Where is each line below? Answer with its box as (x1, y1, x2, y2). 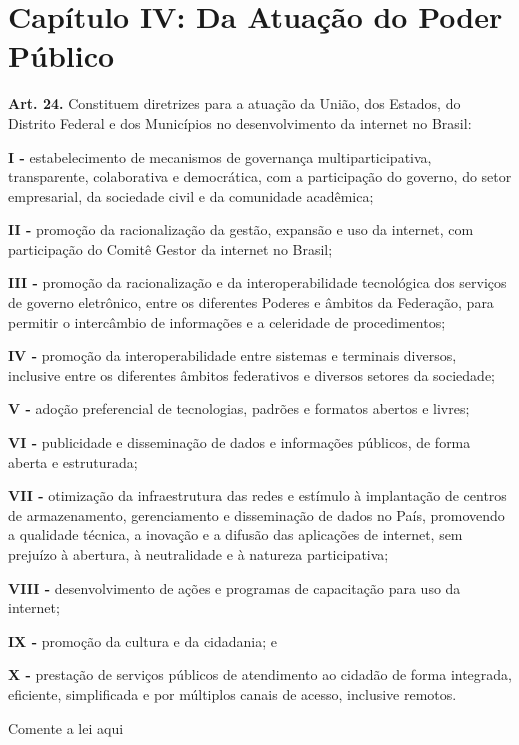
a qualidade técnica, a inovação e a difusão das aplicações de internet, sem (8, 524, 463, 545)
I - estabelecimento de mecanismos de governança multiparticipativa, (8, 146, 432, 167)
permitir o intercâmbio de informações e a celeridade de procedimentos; (8, 311, 446, 332)
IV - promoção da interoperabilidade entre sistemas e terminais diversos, (8, 345, 457, 366)
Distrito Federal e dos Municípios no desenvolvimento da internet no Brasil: (8, 112, 472, 133)
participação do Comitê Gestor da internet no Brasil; (8, 238, 333, 259)
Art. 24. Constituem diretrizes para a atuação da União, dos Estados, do (8, 93, 461, 114)
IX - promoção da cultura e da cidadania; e (8, 630, 278, 651)
